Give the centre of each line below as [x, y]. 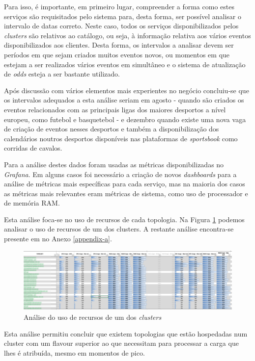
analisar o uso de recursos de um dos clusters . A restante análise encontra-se [119, 229]
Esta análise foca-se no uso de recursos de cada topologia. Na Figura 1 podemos [124, 219]
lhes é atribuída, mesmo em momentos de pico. [74, 352]
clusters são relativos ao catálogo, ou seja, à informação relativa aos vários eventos [127, 35]
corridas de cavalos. [33, 148]
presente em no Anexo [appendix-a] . [58, 239]
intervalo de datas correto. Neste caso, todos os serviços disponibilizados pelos [121, 26]
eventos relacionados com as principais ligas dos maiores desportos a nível [115, 109]
